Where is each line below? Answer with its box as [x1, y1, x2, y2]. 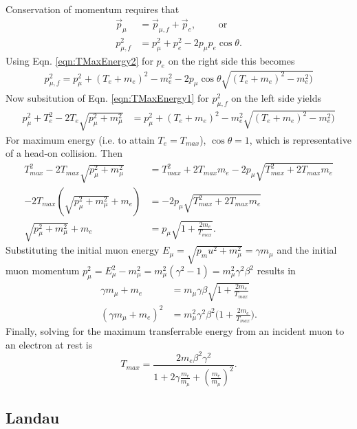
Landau [6, 406, 60, 428]
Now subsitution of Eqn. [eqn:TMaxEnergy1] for [6, 90, 209, 104]
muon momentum [6, 263, 80, 278]
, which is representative [249, 132, 351, 146]
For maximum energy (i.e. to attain [6, 132, 155, 146]
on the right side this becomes [168, 53, 295, 67]
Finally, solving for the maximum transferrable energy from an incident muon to [6, 324, 345, 338]
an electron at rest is [6, 337, 93, 351]
